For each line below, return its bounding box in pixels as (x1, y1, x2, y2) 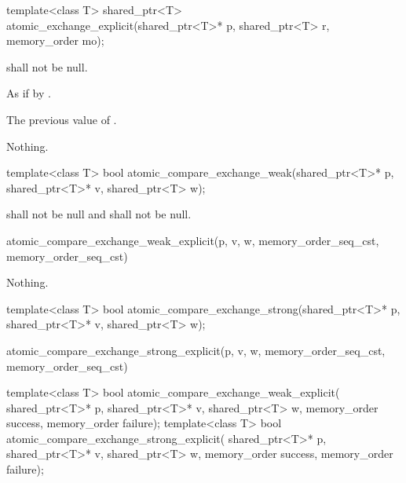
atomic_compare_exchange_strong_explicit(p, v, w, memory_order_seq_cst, (6, 342, 386, 358)
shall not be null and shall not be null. (6, 206, 192, 222)
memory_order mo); (6, 32, 104, 49)
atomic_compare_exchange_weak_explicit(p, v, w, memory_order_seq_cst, (6, 232, 379, 248)
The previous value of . (6, 111, 117, 127)
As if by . (6, 85, 51, 101)
